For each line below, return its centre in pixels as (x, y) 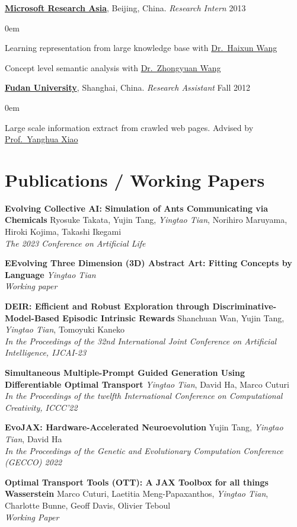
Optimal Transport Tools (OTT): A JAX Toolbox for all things (137, 482)
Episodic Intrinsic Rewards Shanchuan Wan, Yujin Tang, (173, 317)
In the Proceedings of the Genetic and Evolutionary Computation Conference (144, 450)
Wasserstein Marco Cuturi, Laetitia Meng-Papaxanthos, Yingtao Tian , (137, 494)
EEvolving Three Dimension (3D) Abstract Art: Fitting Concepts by (148, 263)
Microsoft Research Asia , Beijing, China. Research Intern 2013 (125, 8)
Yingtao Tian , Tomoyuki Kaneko (65, 329)
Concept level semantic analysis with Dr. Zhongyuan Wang (113, 67)
